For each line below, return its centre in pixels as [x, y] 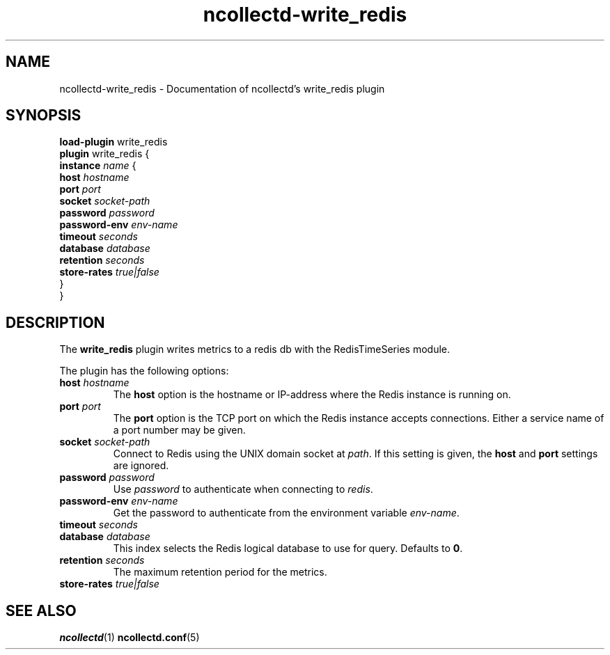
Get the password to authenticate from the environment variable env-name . [286, 513]
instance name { [98, 166]
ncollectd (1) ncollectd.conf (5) [130, 638]
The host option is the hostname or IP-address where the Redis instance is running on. [312, 395]
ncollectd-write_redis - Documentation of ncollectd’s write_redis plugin [222, 88]
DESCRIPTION [55, 322]
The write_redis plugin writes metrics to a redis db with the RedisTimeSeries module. [255, 349]
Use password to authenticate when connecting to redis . [243, 489]
